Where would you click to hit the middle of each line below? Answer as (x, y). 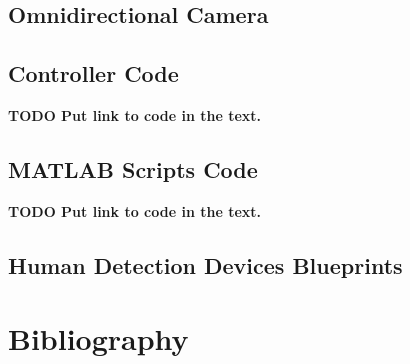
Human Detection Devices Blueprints (205, 264)
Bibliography (98, 338)
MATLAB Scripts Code (133, 168)
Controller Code (93, 73)
